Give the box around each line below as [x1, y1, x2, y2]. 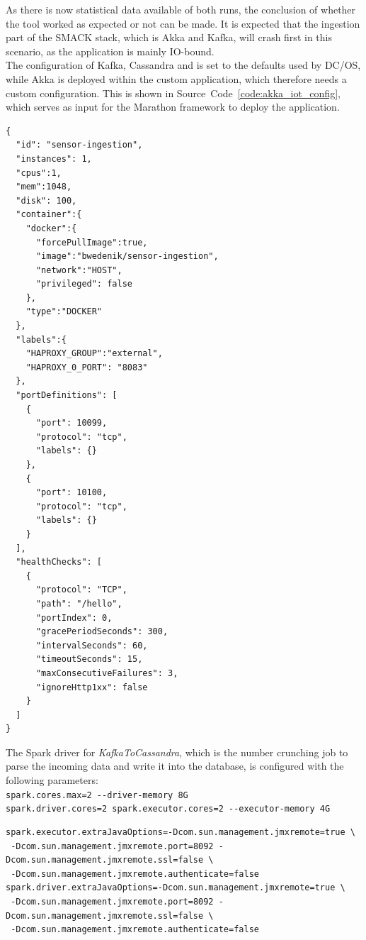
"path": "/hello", [35, 598, 122, 609]
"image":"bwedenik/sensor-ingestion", [35, 251, 219, 262]
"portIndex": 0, [35, 612, 113, 623]
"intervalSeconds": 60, [35, 640, 148, 651]
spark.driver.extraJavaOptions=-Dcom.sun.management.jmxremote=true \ [6, 883, 345, 893]
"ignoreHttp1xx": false [35, 682, 148, 692]
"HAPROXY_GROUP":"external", [25, 348, 163, 359]
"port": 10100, [35, 487, 108, 498]
